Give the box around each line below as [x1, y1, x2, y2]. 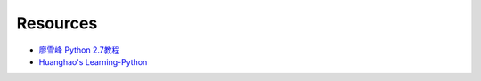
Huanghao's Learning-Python [38, 56, 148, 67]
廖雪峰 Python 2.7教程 [38, 45, 120, 55]
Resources [16, 13, 98, 33]
